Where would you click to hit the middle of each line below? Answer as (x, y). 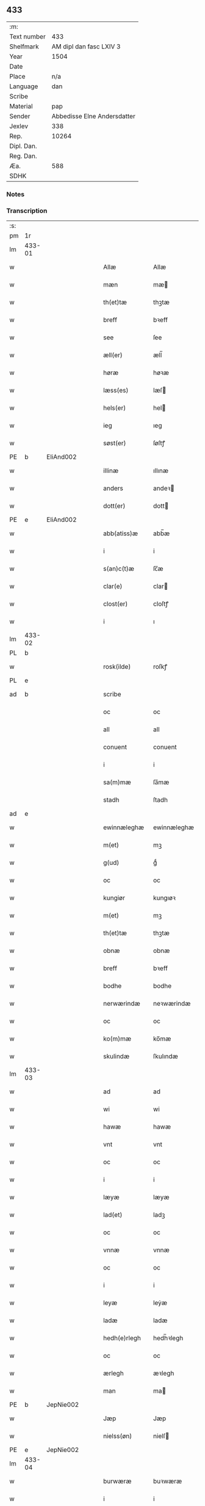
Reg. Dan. (23, 156)
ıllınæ (161, 471)
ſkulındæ (165, 1056)
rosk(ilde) (117, 667)
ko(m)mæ (117, 1039)
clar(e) (113, 586)
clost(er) (115, 604)
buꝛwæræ (167, 1482)
